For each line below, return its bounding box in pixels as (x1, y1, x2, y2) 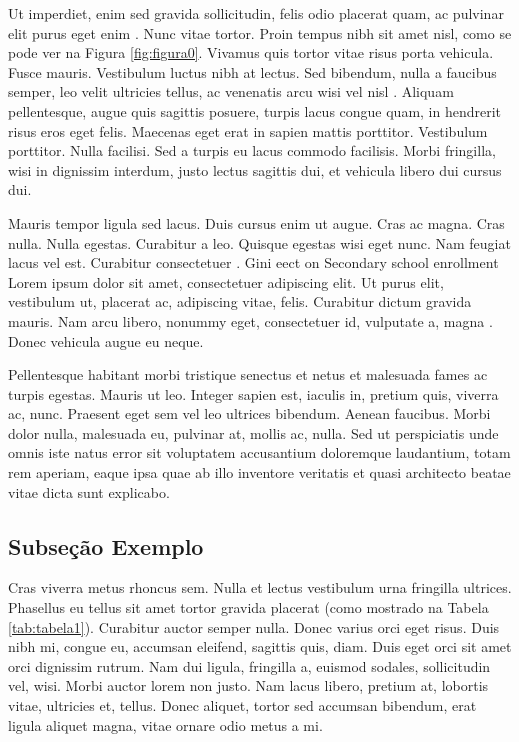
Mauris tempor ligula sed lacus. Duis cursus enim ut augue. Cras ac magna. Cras (8, 212, 505, 233)
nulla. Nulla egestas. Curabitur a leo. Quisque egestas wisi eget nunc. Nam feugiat (8, 232, 511, 253)
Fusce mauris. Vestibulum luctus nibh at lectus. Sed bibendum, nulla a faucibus (8, 61, 497, 82)
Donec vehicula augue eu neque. (8, 330, 204, 351)
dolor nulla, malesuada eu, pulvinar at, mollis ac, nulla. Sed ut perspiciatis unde (8, 422, 499, 443)
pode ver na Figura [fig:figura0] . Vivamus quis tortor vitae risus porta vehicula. (8, 42, 494, 63)
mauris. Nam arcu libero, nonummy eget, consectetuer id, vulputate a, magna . (8, 310, 493, 331)
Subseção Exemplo (8, 530, 204, 561)
